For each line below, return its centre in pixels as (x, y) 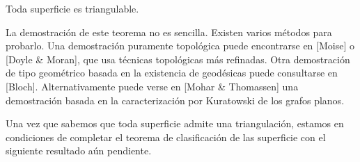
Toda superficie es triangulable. (72, 8)
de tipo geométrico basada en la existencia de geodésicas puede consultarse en (172, 73)
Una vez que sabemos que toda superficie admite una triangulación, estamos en (175, 123)
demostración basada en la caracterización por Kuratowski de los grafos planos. (175, 100)
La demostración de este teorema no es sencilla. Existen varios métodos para (169, 32)
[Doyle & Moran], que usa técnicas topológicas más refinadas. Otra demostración (178, 59)
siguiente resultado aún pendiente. (79, 151)
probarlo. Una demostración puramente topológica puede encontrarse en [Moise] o (180, 46)
